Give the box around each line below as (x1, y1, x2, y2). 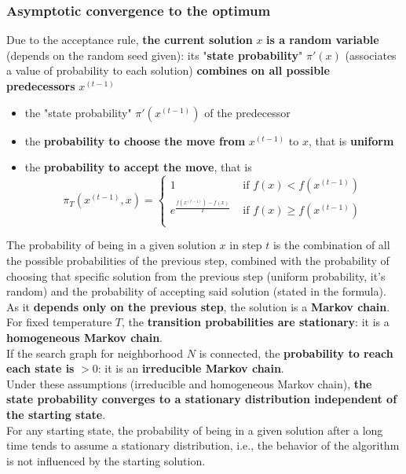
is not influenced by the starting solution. (6, 452, 206, 468)
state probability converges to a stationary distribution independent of (6, 391, 397, 407)
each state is (6, 360, 75, 377)
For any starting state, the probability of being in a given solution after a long (6, 421, 383, 438)
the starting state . (6, 406, 106, 422)
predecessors (6, 78, 75, 94)
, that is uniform (308, 132, 394, 149)
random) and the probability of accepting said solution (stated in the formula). (6, 283, 386, 299)
